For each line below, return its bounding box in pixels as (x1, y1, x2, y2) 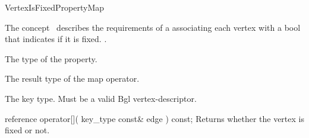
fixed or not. (5, 124, 50, 136)
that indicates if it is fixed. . (5, 33, 107, 45)
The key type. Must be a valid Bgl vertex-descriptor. (5, 92, 197, 104)
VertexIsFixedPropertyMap (5, 1, 105, 13)
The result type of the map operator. (5, 72, 140, 85)
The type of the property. (5, 52, 97, 65)
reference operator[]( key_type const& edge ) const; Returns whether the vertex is (5, 112, 304, 124)
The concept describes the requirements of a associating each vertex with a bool (5, 21, 301, 33)
